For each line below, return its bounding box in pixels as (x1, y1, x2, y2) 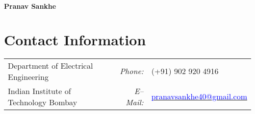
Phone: (120, 65, 144, 77)
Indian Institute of (8, 85, 71, 96)
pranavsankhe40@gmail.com (151, 91, 247, 102)
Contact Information (4, 29, 146, 49)
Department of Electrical (8, 59, 93, 71)
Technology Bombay (8, 96, 77, 108)
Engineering (8, 71, 49, 82)
